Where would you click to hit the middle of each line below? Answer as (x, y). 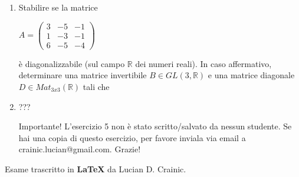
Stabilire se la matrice (58, 7)
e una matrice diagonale (251, 75)
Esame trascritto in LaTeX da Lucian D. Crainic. (96, 168)
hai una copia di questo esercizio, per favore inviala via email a (132, 137)
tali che (96, 86)
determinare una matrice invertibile (83, 75)
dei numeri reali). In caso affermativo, (203, 63)
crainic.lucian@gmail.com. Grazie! (80, 149)
